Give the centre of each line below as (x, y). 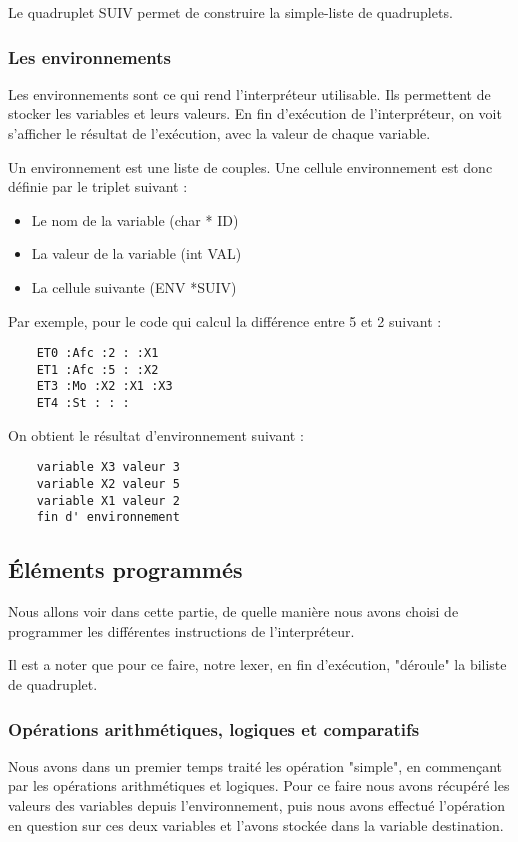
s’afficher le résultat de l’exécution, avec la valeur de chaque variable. (219, 133)
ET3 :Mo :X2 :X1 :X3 (104, 386)
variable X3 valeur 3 (108, 467)
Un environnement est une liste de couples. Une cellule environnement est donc (250, 166)
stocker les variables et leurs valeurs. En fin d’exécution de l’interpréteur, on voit (255, 113)
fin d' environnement (108, 517)
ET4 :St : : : (83, 403)
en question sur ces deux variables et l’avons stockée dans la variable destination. (256, 824)
